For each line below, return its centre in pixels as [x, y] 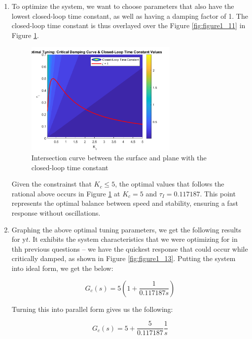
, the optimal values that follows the [170, 184]
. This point [218, 193]
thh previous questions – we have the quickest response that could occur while [130, 248]
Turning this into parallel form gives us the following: [92, 309]
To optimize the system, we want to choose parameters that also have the [123, 6]
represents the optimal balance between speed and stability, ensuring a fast [125, 203]
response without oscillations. [56, 212]
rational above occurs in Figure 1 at [66, 193]
